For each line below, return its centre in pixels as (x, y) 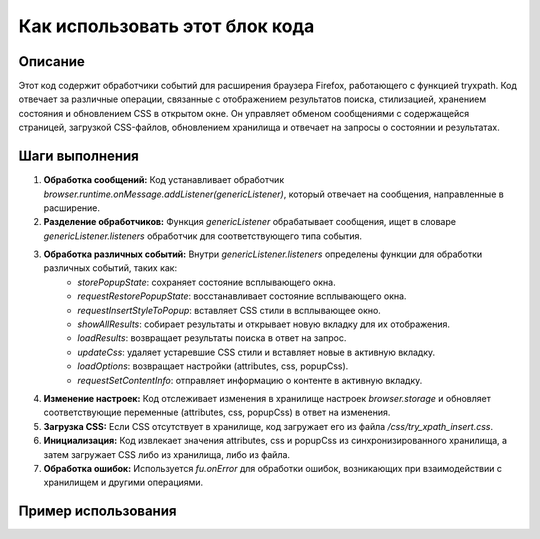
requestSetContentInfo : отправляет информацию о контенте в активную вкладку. (250, 380)
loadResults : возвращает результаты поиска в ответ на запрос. (212, 338)
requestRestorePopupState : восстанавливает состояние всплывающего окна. (242, 296)
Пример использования (97, 511)
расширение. (71, 207)
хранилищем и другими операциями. (123, 482)
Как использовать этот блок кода (166, 26)
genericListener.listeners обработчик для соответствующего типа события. (203, 236)
